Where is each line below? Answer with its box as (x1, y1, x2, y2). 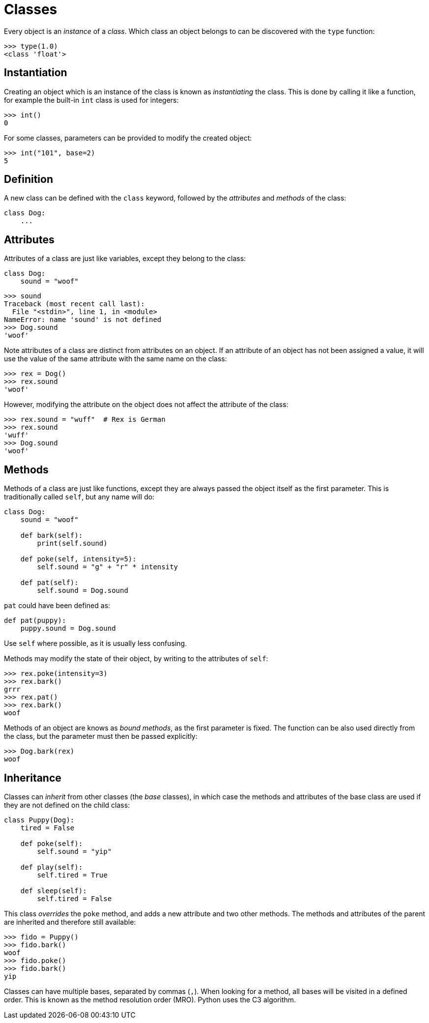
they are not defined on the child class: (4, 800, 130, 809)
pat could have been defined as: (4, 601, 111, 610)
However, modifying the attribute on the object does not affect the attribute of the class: (4, 400, 288, 409)
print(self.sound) (37, 539, 108, 548)
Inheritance (4, 771, 61, 784)
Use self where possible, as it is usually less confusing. (4, 639, 187, 648)
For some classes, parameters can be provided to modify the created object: (4, 133, 252, 142)
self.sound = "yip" (37, 847, 112, 855)
